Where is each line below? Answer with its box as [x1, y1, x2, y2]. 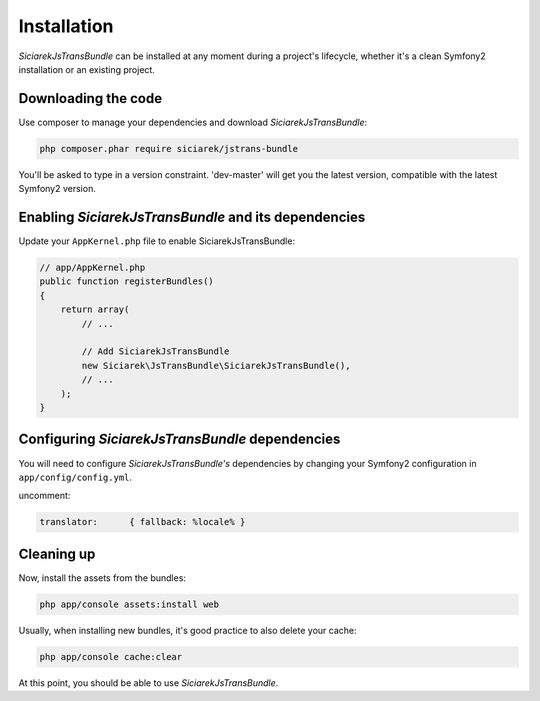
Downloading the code [18, 90, 163, 107]
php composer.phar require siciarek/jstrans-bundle [39, 143, 299, 154]
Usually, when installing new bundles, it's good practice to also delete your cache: [18, 624, 357, 636]
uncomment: [18, 490, 71, 502]
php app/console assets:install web [39, 598, 220, 610]
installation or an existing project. [18, 63, 155, 75]
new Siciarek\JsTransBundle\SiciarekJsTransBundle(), [81, 360, 351, 371]
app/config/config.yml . [18, 471, 133, 483]
